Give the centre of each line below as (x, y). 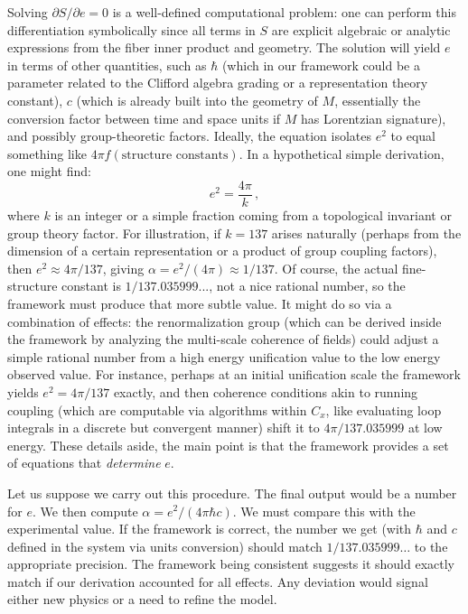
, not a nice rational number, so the (307, 286)
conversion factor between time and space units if (144, 118)
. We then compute (85, 511)
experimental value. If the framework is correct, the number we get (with (210, 529)
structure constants (175, 155)
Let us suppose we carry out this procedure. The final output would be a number (232, 493)
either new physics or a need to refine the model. (142, 599)
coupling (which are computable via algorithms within (157, 409)
